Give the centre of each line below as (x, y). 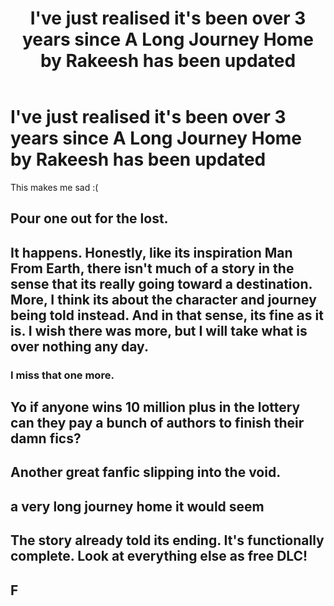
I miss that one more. (62, 375)
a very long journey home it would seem (137, 506)
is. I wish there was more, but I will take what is (159, 330)
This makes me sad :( (54, 187)
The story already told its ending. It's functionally (167, 540)
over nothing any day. (79, 346)
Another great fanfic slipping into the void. (146, 472)
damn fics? (46, 438)
